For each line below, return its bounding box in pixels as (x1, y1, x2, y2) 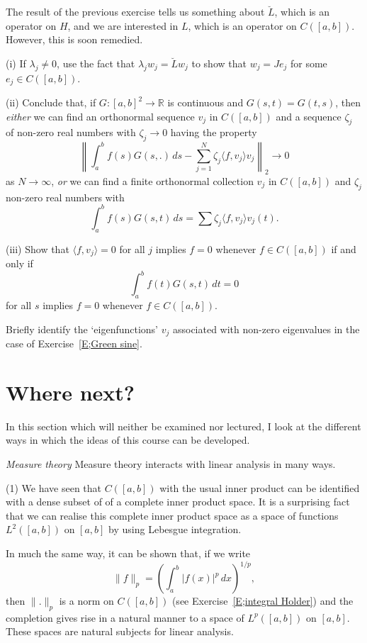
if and (331, 241, 356, 256)
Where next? (6, 377, 135, 406)
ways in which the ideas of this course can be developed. (6, 432, 250, 447)
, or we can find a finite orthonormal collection (51, 174, 254, 189)
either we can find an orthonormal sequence (6, 108, 195, 123)
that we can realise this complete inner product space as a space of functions (6, 508, 339, 522)
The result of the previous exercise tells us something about (6, 4, 265, 18)
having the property (170, 125, 257, 140)
